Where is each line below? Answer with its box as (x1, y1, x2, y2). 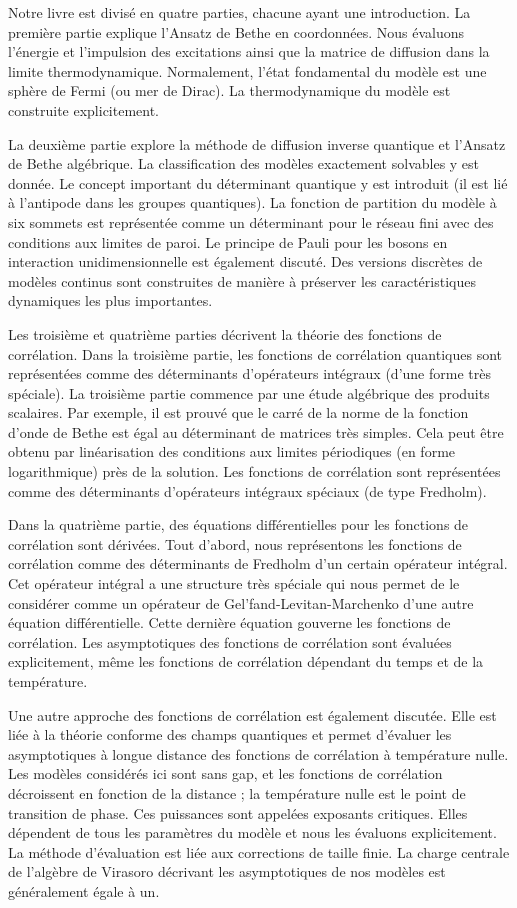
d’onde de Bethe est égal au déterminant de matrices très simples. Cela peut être (8, 421, 504, 442)
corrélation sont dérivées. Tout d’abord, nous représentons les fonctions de (8, 533, 462, 554)
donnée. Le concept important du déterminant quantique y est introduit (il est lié (8, 172, 508, 193)
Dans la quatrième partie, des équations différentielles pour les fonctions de (8, 514, 469, 535)
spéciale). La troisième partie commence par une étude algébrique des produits (8, 382, 490, 403)
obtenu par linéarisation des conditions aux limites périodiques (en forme (8, 441, 456, 462)
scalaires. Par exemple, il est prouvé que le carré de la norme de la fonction (8, 402, 469, 423)
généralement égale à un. (8, 880, 160, 901)
